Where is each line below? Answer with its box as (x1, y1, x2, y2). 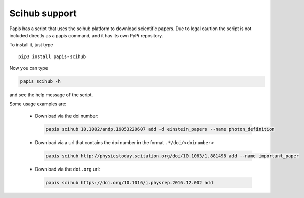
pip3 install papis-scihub (18, 53, 86, 60)
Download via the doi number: (35, 112, 99, 119)
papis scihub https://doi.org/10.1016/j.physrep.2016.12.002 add (45, 180, 213, 185)
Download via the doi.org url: (35, 166, 100, 172)
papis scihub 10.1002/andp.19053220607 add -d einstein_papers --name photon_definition (45, 126, 275, 132)
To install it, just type (9, 42, 53, 48)
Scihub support (9, 8, 77, 19)
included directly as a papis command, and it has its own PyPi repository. (9, 32, 163, 38)
